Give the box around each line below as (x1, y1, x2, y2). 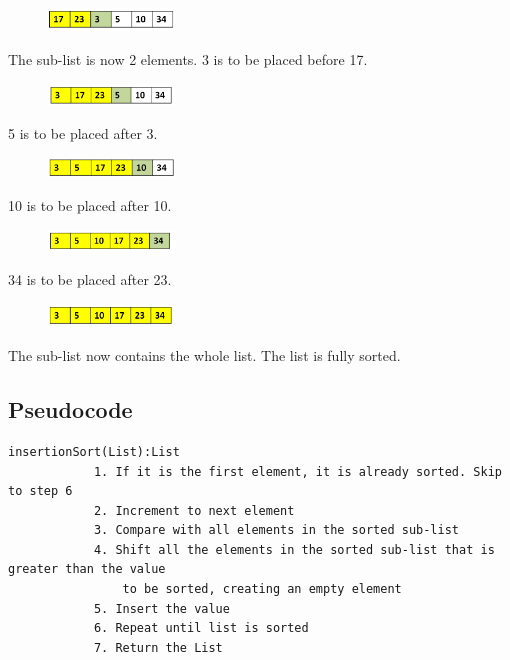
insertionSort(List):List (8, 444, 180, 459)
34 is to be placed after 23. (8, 269, 172, 290)
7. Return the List (93, 640, 223, 655)
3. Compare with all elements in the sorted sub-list (93, 523, 460, 538)
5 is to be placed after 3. (8, 123, 158, 144)
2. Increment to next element (93, 503, 295, 518)
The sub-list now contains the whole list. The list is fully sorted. (8, 345, 401, 366)
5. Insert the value (93, 601, 230, 616)
